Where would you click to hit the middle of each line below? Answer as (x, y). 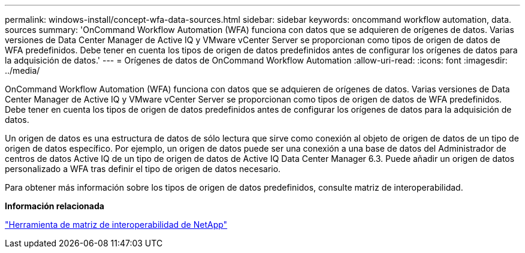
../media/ (22, 70)
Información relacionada (55, 206)
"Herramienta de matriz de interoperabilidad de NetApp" (116, 225)
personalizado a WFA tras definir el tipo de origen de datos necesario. (143, 169)
